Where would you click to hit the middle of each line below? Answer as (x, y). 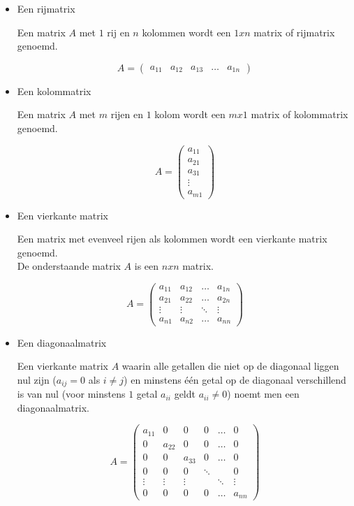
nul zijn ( (37, 379)
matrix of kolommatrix (300, 114)
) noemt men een (263, 394)
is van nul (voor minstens (71, 394)
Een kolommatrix (54, 91)
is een (147, 266)
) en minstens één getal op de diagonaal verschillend (235, 379)
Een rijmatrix (46, 8)
